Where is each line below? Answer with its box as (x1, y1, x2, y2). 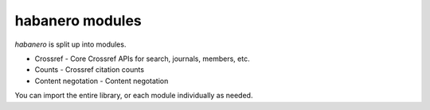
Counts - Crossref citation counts (34, 65, 145, 74)
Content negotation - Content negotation (34, 76, 169, 85)
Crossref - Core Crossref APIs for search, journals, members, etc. (34, 54, 250, 63)
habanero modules (14, 12, 143, 29)
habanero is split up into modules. (14, 40, 127, 49)
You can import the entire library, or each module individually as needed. (14, 91, 253, 101)
